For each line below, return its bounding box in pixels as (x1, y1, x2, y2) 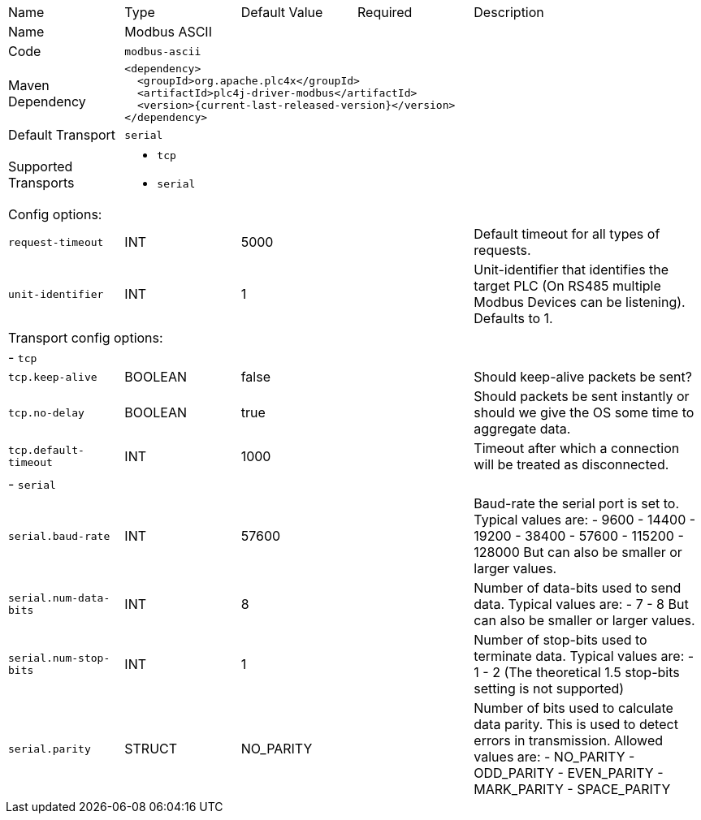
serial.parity (8, 742, 91, 755)
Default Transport (8, 127, 116, 143)
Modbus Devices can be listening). (474, 294, 686, 310)
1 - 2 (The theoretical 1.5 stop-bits (474, 664, 680, 680)
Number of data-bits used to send (474, 580, 682, 596)
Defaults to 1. (474, 310, 553, 326)
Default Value (240, 4, 323, 20)
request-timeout (8, 235, 104, 248)
